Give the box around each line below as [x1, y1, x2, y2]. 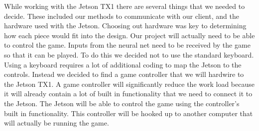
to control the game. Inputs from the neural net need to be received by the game [4, 40, 251, 50]
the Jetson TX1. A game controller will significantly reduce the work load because [4, 78, 255, 89]
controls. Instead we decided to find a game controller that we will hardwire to [4, 69, 244, 79]
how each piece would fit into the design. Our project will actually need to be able [4, 30, 255, 40]
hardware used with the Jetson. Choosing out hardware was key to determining [4, 20, 247, 31]
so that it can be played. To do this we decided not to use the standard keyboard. [4, 49, 254, 60]
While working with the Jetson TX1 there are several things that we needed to [4, 1, 245, 11]
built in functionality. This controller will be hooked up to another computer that [4, 108, 253, 118]
